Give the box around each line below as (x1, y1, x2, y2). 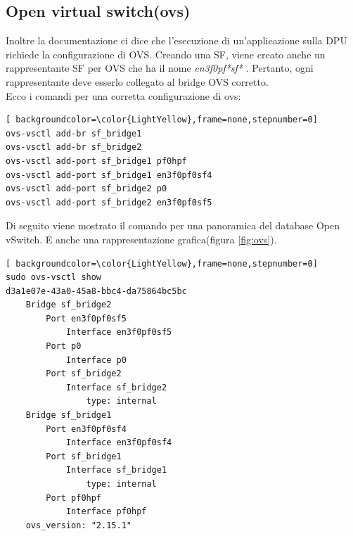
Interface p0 (65, 355, 127, 365)
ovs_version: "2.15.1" (25, 520, 131, 530)
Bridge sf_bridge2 (25, 300, 112, 310)
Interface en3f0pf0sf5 (65, 327, 172, 338)
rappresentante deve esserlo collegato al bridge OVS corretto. (6, 74, 269, 89)
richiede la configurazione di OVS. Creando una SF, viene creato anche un (6, 46, 326, 61)
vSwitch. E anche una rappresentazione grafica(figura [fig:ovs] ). (6, 231, 277, 246)
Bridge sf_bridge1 (25, 410, 112, 421)
